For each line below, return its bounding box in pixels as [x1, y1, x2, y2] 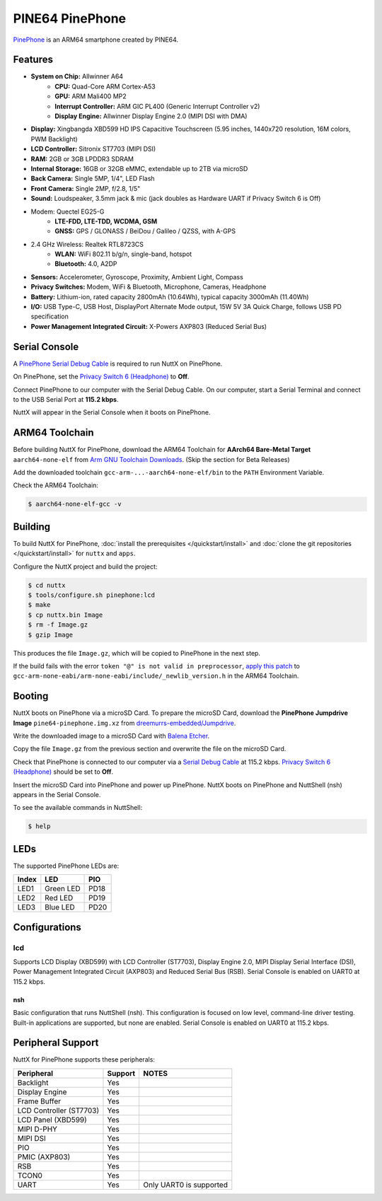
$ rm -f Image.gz [28, 621, 88, 629]
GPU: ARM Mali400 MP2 [54, 92, 127, 100]
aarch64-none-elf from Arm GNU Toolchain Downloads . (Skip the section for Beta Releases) [13, 455, 290, 463]
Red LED [45, 893, 74, 903]
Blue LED [45, 903, 76, 912]
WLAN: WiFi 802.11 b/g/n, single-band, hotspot [54, 250, 192, 258]
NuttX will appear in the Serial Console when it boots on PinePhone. [13, 408, 211, 417]
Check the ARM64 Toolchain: [13, 481, 99, 489]
